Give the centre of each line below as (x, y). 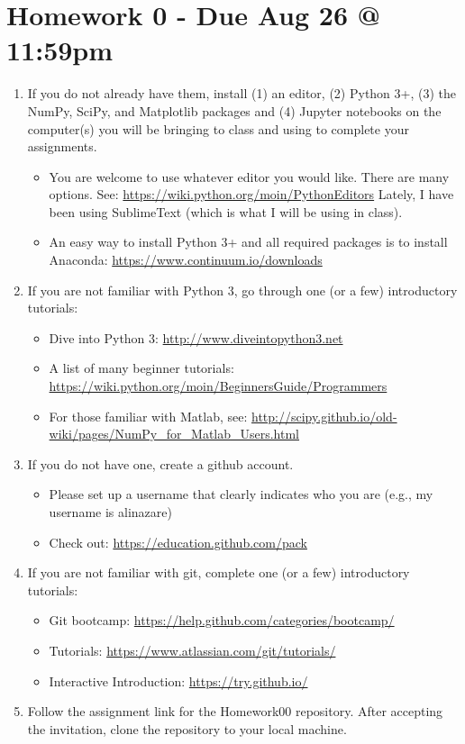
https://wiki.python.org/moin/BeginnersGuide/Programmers (218, 386)
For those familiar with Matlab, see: (148, 416)
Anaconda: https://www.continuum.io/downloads (186, 260)
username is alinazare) (110, 512)
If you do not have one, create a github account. (160, 463)
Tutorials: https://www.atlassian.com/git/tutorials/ (192, 650)
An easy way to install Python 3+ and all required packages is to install (248, 242)
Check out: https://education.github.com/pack (178, 542)
